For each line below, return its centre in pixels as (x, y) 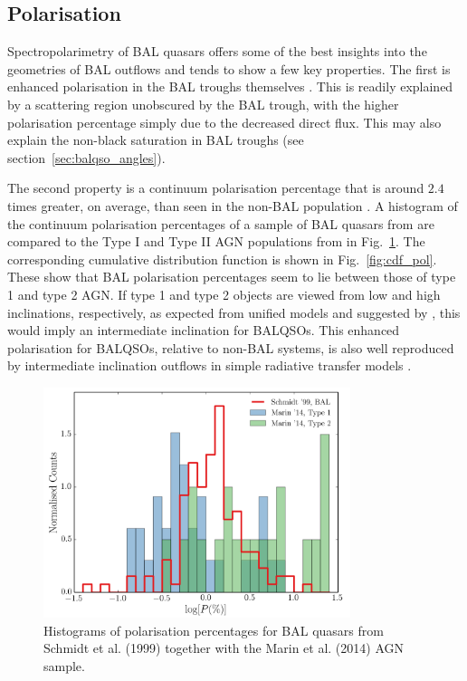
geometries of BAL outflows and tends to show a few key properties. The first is (229, 68)
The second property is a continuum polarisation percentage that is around (216, 188)
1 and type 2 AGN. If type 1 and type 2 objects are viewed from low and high (224, 294)
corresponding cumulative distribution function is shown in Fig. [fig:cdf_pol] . (222, 259)
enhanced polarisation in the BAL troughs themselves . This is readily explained (230, 86)
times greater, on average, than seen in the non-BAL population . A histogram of (233, 205)
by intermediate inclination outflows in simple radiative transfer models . (210, 365)
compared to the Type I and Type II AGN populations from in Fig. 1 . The (216, 241)
